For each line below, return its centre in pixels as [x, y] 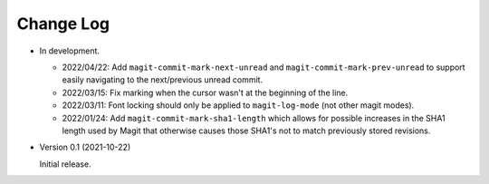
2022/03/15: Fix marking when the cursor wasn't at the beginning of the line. [205, 92]
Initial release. [65, 164]
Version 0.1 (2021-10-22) [85, 147]
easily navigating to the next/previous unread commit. [162, 80]
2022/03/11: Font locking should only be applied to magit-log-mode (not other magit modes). [238, 105]
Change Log [63, 24]
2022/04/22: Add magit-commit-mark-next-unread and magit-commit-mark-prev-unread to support [264, 67]
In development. [69, 51]
